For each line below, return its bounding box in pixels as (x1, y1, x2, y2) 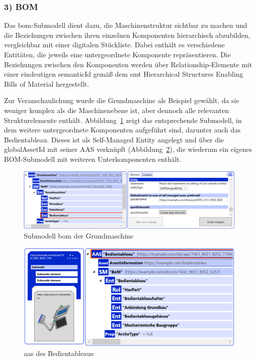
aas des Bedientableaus (24, 348, 94, 359)
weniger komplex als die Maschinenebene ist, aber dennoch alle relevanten (4, 105, 229, 115)
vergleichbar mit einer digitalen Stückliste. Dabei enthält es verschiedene (4, 39, 225, 50)
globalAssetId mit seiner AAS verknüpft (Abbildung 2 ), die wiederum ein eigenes (4, 144, 253, 154)
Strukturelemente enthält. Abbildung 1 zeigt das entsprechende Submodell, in (4, 115, 242, 125)
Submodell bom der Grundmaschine (24, 231, 134, 241)
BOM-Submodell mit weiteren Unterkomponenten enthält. (4, 153, 181, 164)
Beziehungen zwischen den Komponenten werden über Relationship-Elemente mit (4, 59, 252, 69)
